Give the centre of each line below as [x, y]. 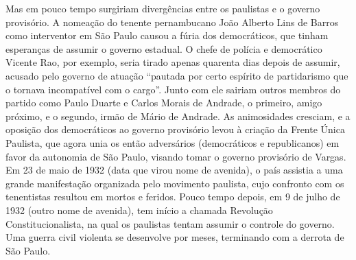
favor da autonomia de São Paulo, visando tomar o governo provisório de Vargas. [176, 156]
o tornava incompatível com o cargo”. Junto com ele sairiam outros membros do [173, 89]
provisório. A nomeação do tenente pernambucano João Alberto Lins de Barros [172, 22]
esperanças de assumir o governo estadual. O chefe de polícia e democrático [164, 48]
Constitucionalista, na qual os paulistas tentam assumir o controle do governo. [170, 223]
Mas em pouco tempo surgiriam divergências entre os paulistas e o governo [163, 8]
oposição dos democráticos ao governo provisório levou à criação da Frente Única [175, 129]
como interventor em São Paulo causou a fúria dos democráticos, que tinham [167, 35]
